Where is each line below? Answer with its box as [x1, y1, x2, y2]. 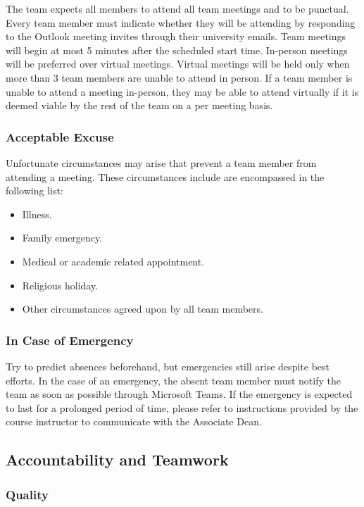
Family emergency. [22, 230, 103, 245]
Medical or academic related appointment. [22, 254, 205, 268]
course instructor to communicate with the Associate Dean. [6, 414, 262, 429]
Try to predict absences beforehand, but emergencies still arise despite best [6, 358, 330, 373]
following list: [6, 183, 63, 198]
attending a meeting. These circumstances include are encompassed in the [6, 169, 325, 184]
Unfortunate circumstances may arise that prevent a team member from [6, 155, 317, 170]
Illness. [22, 206, 52, 221]
